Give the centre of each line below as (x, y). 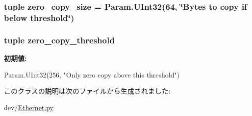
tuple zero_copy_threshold (59, 40)
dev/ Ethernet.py (29, 107)
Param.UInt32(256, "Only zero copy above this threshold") (92, 74)
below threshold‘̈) (39, 17)
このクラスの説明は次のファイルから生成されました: (87, 91)
